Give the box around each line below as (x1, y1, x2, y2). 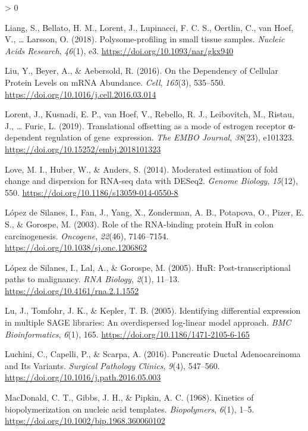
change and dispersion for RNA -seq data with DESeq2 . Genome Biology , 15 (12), (5, 174, 298, 187)
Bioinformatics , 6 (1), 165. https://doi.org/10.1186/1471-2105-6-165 (5, 327, 250, 340)
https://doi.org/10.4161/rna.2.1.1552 (5, 284, 139, 296)
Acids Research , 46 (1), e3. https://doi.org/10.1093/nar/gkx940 (5, 44, 234, 57)
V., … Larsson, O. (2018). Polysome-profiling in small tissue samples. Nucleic (5, 33, 285, 45)
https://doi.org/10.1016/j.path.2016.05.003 (5, 371, 161, 383)
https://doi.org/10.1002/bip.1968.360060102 (5, 414, 165, 427)
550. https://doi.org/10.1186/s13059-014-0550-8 (5, 186, 178, 198)
